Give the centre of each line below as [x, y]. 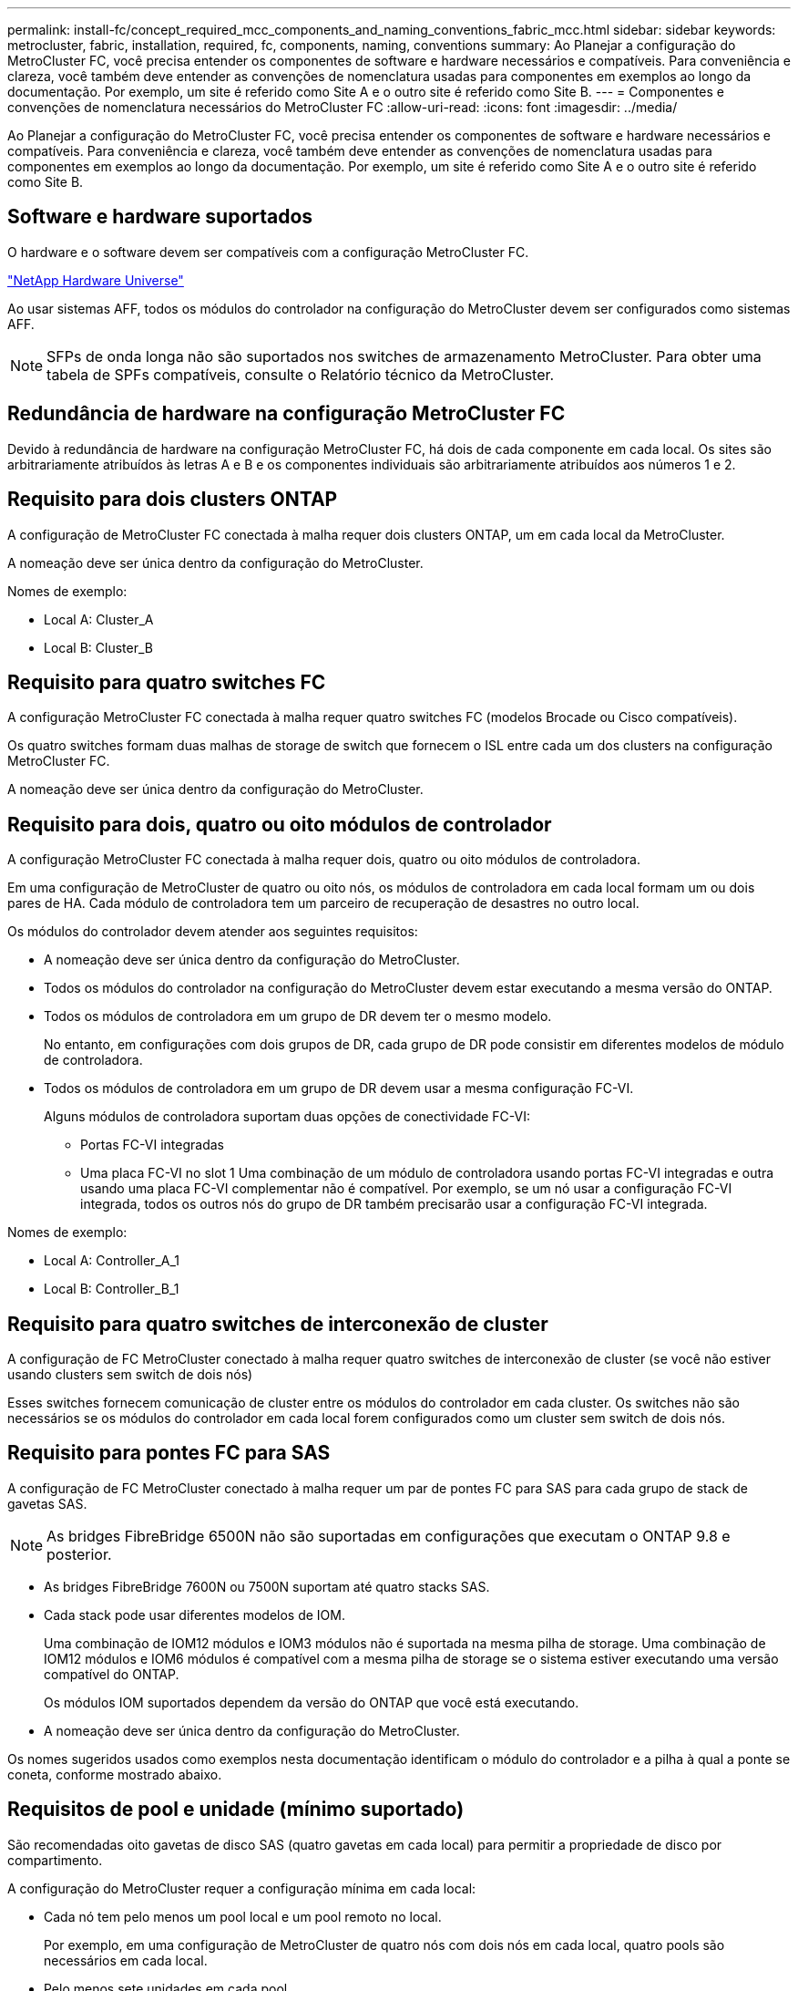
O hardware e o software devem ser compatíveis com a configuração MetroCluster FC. [268, 252]
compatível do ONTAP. [112, 1674]
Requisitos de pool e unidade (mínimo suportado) [236, 1810]
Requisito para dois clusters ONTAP [173, 500]
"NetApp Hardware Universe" [96, 280]
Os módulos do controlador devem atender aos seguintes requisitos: [213, 932]
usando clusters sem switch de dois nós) [130, 1375]
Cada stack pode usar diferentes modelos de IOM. [194, 1614]
